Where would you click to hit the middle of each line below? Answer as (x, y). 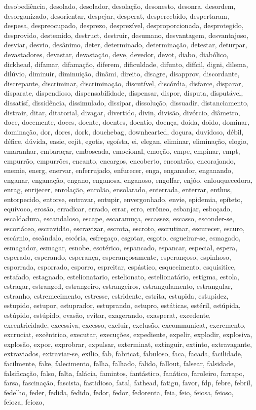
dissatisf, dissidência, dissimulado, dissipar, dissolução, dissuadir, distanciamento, (127, 102)
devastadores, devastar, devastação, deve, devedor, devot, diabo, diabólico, (116, 54)
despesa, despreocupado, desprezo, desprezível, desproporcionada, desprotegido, (124, 25)
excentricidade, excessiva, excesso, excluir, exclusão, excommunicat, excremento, (125, 325)
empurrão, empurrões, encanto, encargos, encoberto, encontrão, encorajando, (120, 160)
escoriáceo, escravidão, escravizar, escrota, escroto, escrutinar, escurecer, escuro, (124, 228)
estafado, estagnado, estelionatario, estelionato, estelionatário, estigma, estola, (122, 276)
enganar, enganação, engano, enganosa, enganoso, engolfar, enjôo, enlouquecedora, (128, 180)
